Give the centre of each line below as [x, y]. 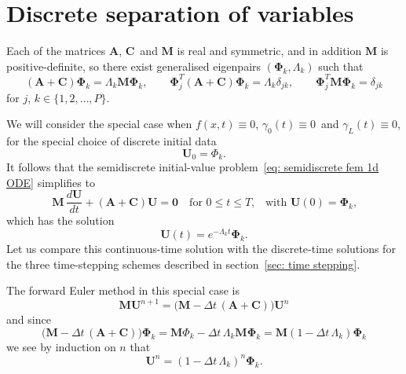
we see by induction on [61, 346]
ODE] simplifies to [51, 182]
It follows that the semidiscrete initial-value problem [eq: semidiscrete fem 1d [193, 167]
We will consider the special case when [99, 124]
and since [29, 319]
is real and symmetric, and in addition [269, 51]
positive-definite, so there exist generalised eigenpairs [134, 66]
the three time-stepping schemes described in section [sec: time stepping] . [183, 264]
